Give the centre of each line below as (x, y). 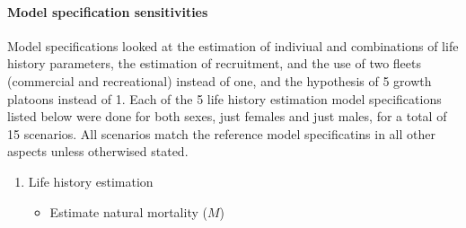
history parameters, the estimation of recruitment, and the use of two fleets (214, 63)
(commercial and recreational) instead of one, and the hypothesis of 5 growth (220, 80)
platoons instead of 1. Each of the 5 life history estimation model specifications (224, 98)
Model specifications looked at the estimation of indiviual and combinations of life (233, 45)
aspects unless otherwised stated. (98, 151)
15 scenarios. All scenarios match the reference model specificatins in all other (221, 133)
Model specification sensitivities (108, 11)
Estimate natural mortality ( (128, 211)
